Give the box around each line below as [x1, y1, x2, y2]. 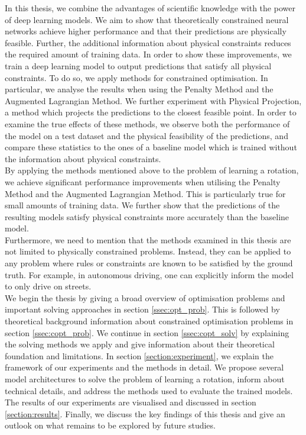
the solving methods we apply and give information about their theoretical [5, 338, 275, 350]
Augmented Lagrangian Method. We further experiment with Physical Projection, [5, 94, 302, 107]
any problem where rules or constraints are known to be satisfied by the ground [5, 257, 293, 269]
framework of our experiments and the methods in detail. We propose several [5, 361, 284, 373]
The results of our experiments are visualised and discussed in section [5, 396, 256, 408]
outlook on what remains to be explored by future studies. [5, 419, 216, 431]
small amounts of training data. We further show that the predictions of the [5, 199, 280, 211]
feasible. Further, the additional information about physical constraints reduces [5, 36, 291, 49]
